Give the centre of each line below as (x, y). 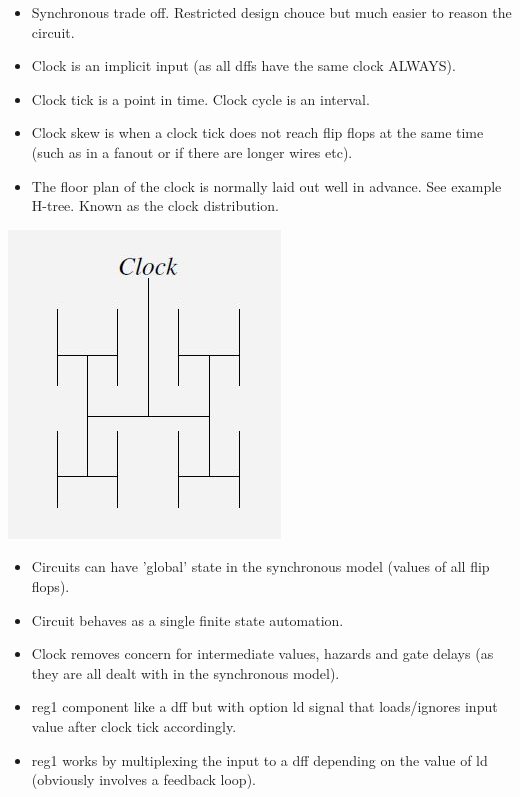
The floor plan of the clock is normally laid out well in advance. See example (266, 185)
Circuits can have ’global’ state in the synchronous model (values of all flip (260, 566)
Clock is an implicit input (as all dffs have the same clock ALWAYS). (243, 65)
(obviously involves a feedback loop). (143, 779)
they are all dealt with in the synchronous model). (185, 672)
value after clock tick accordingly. (134, 725)
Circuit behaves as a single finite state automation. (187, 619)
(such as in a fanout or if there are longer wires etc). (192, 151)
